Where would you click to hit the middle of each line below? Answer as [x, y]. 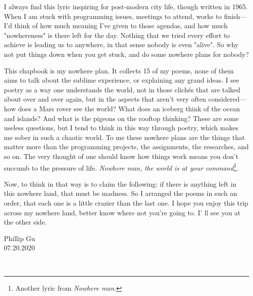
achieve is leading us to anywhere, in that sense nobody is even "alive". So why [121, 44]
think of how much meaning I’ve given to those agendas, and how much [121, 26]
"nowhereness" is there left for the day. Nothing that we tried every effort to [117, 35]
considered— [227, 99]
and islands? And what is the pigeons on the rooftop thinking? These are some [121, 118]
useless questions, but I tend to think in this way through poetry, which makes [121, 128]
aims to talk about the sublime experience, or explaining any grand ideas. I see [122, 80]
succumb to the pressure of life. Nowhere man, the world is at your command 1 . [121, 167]
